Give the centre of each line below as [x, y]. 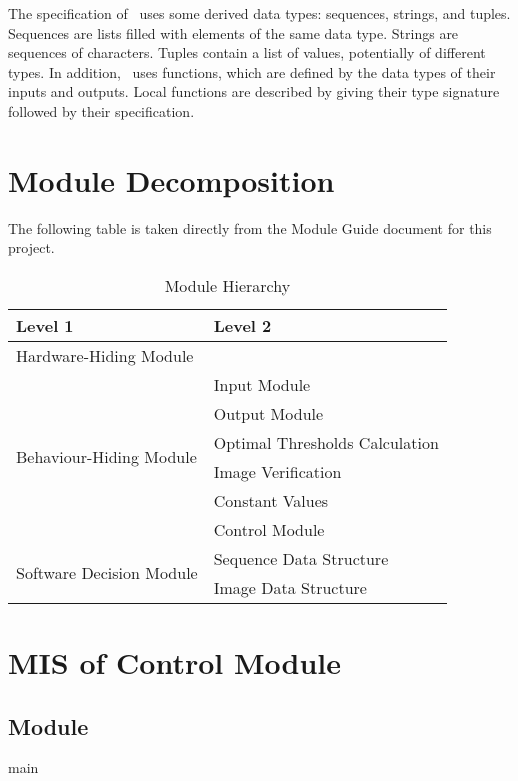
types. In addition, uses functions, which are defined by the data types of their [252, 71]
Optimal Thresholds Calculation [326, 442]
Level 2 [242, 325]
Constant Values [271, 500]
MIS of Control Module [175, 662]
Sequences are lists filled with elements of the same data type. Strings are [233, 32]
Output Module [268, 413]
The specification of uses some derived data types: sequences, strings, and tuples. [259, 13]
